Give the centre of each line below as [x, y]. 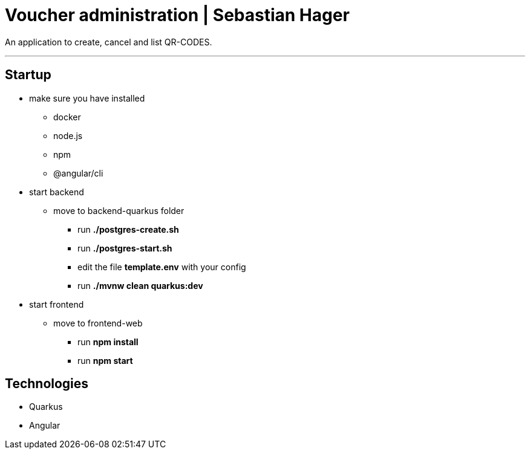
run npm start [105, 360]
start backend [57, 192]
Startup [28, 75]
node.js [68, 135]
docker [67, 117]
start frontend [57, 304]
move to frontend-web [98, 323]
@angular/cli [78, 173]
